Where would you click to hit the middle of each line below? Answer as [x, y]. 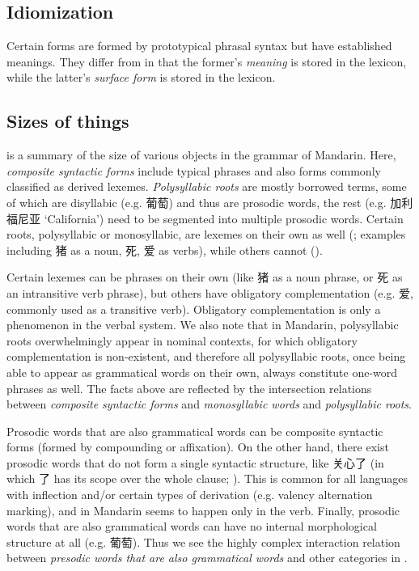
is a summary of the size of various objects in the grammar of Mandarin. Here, [201, 155]
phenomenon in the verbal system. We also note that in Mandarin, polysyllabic [203, 325]
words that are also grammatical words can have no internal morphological [192, 526]
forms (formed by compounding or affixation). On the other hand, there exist [198, 447]
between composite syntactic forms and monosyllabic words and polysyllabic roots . [209, 404]
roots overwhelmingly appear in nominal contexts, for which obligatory [182, 340]
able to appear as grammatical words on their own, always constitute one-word [202, 372]
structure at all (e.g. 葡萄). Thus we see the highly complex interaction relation [203, 541]
